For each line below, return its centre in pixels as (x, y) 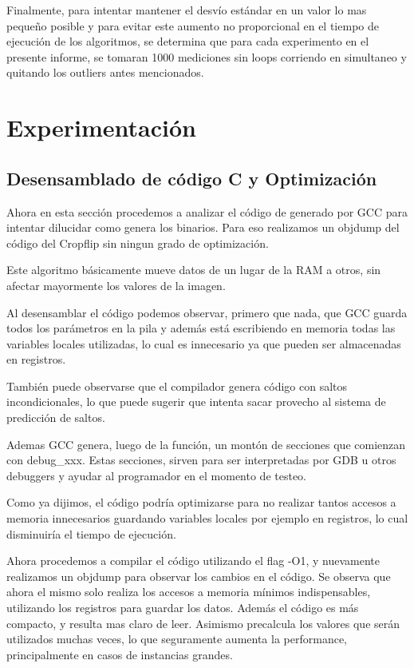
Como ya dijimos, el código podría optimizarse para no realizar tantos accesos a (201, 502)
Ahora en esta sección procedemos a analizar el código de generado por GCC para (207, 211)
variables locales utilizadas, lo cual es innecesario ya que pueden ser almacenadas (204, 343)
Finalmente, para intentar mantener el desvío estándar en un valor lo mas (187, 10)
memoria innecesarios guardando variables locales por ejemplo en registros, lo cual (207, 518)
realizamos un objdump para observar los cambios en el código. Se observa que (199, 576)
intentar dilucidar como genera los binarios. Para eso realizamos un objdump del (203, 227)
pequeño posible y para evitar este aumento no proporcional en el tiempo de (193, 25)
